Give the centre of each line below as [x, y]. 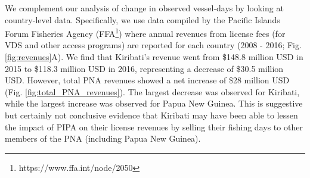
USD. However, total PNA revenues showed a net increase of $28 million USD [147, 80]
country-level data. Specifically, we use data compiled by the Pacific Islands [142, 19]
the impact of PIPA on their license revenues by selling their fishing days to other [154, 127]
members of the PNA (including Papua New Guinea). [103, 138]
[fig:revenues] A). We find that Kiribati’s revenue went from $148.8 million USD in [154, 57]
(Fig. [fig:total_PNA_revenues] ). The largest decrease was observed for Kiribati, [152, 91]
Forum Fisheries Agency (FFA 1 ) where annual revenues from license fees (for [145, 32]
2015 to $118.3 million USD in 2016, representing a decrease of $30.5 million [144, 68]
